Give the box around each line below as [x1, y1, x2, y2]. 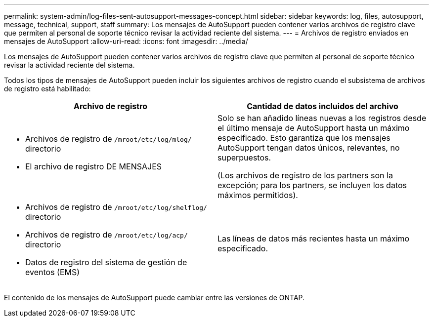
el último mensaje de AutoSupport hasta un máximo [217, 123, 410, 133]
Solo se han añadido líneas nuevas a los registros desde [217, 113, 427, 123]
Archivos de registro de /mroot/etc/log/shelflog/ [25, 202, 207, 212]
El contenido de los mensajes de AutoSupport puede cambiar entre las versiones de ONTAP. [4, 293, 305, 302]
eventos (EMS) [25, 267, 80, 277]
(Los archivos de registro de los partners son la [217, 170, 393, 180]
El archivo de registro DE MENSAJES [25, 161, 162, 171]
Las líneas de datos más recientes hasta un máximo [217, 234, 410, 243]
